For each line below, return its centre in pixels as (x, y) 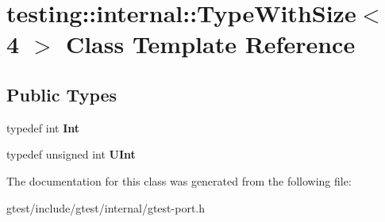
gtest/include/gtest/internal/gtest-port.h (106, 207)
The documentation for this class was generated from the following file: (179, 180)
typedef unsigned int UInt (71, 154)
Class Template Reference (210, 44)
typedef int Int (43, 127)
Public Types (62, 94)
